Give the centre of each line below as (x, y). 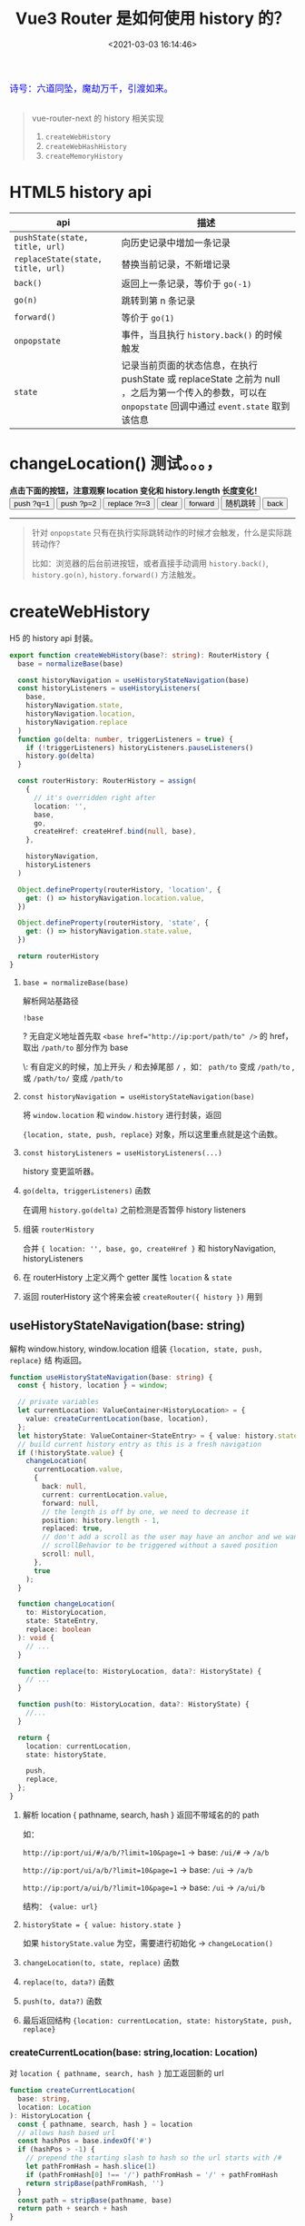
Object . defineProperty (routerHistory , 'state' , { (113, 923)
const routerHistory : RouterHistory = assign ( (107, 781)
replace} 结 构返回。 (48, 1360)
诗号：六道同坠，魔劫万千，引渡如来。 (92, 88)
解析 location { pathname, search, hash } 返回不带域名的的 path (141, 1815)
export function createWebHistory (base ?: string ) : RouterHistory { (140, 655)
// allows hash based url (67, 2132)
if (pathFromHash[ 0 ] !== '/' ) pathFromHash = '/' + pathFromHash (152, 2175)
